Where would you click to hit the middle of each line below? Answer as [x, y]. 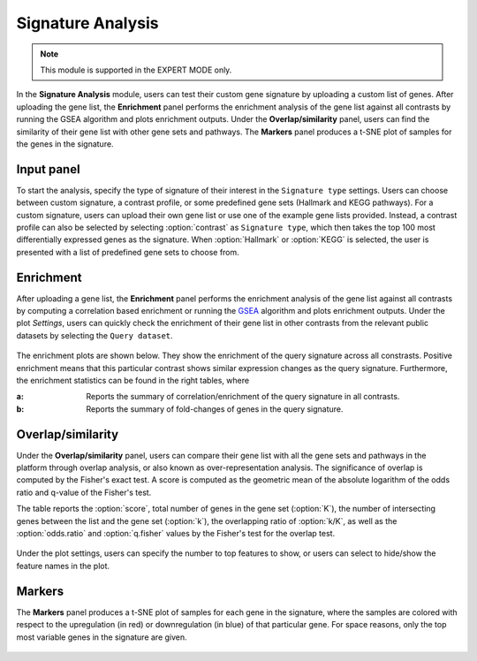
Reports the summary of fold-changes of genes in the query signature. [215, 409]
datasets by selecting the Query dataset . [95, 335]
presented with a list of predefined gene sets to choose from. [128, 252]
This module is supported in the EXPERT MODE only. [136, 70]
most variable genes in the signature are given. [102, 637]
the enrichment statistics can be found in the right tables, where [133, 380]
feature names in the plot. [63, 566]
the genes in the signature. [65, 144]
